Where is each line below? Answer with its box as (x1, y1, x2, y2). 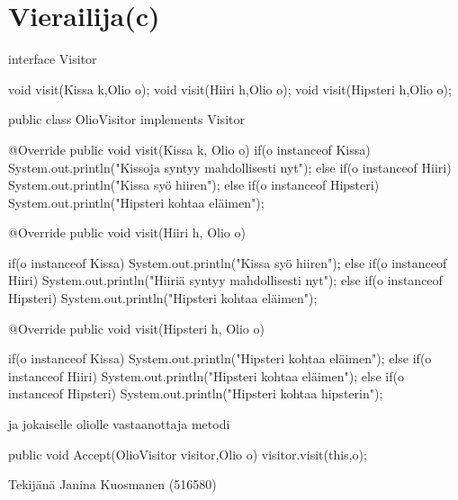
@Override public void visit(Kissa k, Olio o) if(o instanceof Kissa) (8, 139, 371, 158)
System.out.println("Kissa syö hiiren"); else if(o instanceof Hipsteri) (8, 175, 380, 194)
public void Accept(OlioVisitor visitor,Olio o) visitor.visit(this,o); (8, 444, 367, 463)
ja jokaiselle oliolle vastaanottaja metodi (8, 415, 230, 433)
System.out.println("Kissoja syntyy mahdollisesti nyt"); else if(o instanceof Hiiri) (8, 157, 452, 176)
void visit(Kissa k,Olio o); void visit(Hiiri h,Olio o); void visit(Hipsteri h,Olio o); (8, 79, 452, 98)
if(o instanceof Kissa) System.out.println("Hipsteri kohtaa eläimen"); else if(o (8, 349, 432, 368)
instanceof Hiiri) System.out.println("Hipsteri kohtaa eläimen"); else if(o (8, 366, 404, 385)
